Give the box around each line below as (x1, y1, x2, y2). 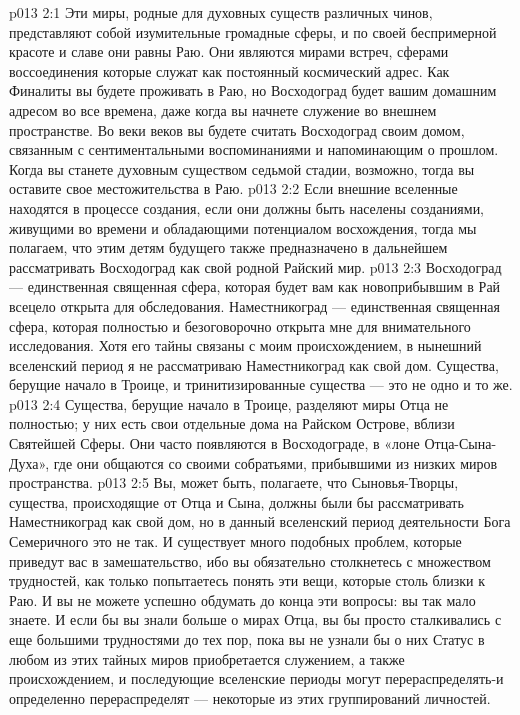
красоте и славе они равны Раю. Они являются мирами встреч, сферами (9, 41, 449, 62)
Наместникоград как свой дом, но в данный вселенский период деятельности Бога (9, 511, 511, 532)
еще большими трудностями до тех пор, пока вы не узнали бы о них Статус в (9, 629, 485, 649)
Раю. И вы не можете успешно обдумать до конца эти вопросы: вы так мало (9, 589, 476, 610)
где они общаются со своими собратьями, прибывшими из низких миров (53, 452, 498, 473)
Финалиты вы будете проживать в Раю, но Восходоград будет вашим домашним (9, 80, 497, 101)
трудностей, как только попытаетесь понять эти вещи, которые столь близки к (9, 570, 486, 591)
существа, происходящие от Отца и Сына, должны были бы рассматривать (9, 491, 464, 512)
